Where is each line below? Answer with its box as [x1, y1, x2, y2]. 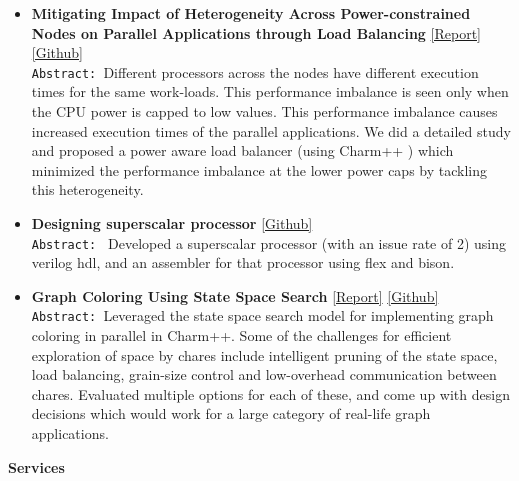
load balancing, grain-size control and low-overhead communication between [31, 364, 497, 385]
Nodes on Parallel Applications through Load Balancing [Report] [31, 22, 481, 43]
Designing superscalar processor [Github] [31, 213, 313, 233]
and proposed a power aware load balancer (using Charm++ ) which [31, 140, 454, 161]
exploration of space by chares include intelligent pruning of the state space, [31, 344, 498, 365]
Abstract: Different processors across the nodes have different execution [31, 61, 479, 82]
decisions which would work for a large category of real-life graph [31, 403, 431, 424]
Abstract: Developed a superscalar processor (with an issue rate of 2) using [31, 232, 507, 253]
